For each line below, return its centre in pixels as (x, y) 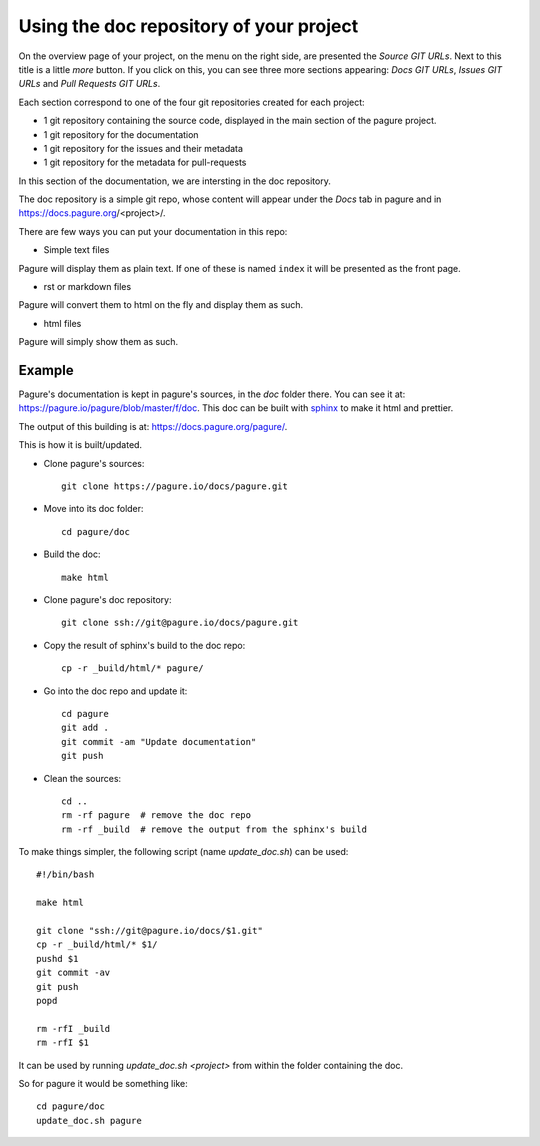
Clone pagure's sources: (94, 463)
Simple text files (76, 250)
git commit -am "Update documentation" (159, 741)
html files (62, 323)
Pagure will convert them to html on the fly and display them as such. (161, 305)
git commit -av (73, 973)
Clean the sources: (82, 778)
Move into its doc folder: (93, 509)
